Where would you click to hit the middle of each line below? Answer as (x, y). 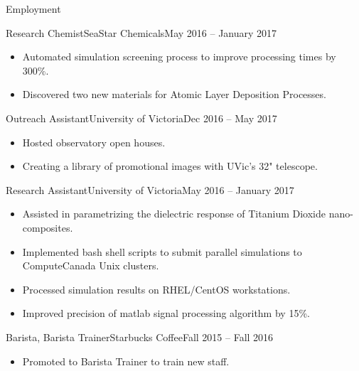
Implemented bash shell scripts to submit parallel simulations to (162, 251)
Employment (33, 9)
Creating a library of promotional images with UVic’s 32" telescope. (170, 166)
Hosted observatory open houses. (94, 142)
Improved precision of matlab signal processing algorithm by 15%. (166, 313)
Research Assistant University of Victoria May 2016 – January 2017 (150, 189)
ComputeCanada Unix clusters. (91, 265)
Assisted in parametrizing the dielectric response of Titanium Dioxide (174, 214)
